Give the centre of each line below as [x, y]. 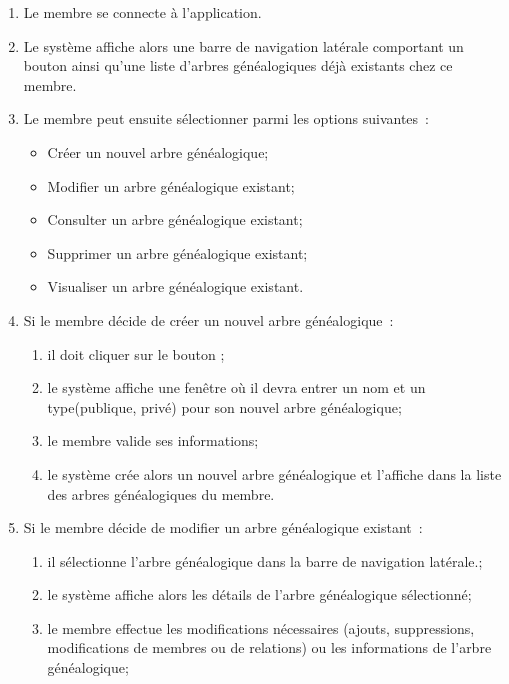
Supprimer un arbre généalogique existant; [177, 252]
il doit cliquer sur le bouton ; [136, 353]
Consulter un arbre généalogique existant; [175, 219]
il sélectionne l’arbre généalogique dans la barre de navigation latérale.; [265, 560]
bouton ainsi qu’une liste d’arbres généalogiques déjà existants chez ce [238, 65]
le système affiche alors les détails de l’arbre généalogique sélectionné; [259, 594]
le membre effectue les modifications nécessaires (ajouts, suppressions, [261, 627]
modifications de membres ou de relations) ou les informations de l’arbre [269, 647]
